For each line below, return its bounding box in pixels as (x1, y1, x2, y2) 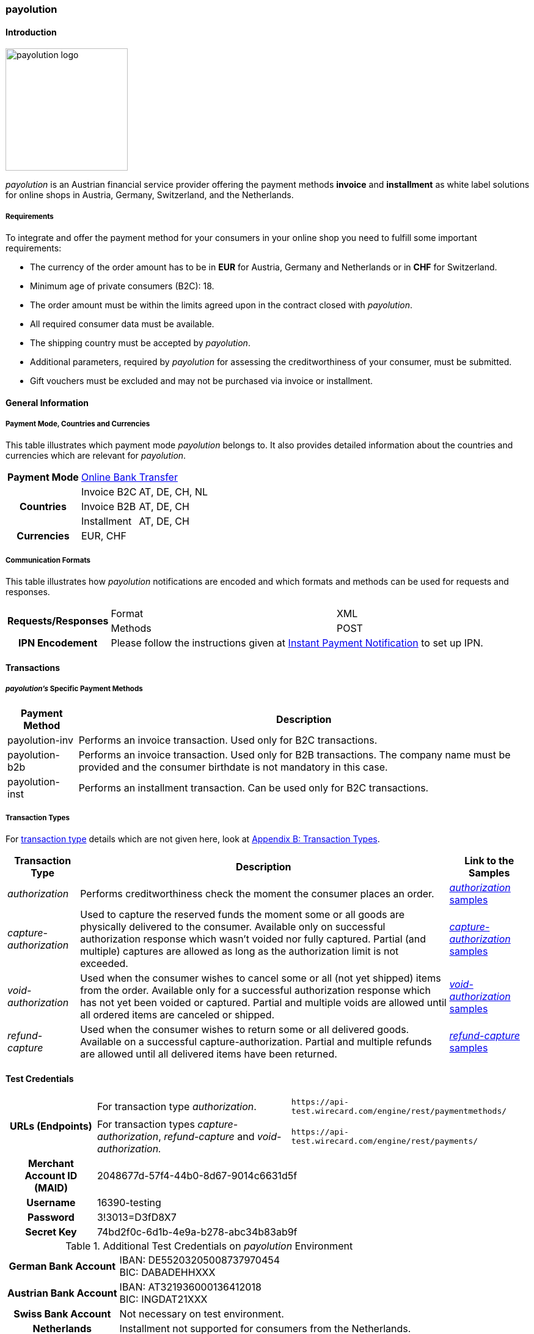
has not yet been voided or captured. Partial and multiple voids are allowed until (80, 996, 447, 1009)
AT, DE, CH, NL (139, 486, 208, 498)
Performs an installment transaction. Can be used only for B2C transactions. (78, 781, 429, 794)
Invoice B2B (81, 500, 136, 513)
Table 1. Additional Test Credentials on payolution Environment (65, 1239, 353, 1252)
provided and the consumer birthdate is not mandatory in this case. (78, 760, 388, 773)
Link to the (464, 854, 514, 867)
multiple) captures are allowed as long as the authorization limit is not (80, 945, 399, 958)
